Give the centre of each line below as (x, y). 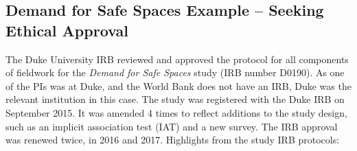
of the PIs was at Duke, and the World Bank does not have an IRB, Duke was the (178, 85)
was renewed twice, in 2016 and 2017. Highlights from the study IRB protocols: (173, 140)
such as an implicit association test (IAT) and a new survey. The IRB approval (172, 126)
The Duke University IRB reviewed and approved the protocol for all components (177, 59)
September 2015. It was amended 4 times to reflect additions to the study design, (176, 112)
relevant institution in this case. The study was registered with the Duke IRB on (175, 99)
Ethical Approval (67, 30)
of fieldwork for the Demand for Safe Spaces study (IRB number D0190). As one (175, 72)
